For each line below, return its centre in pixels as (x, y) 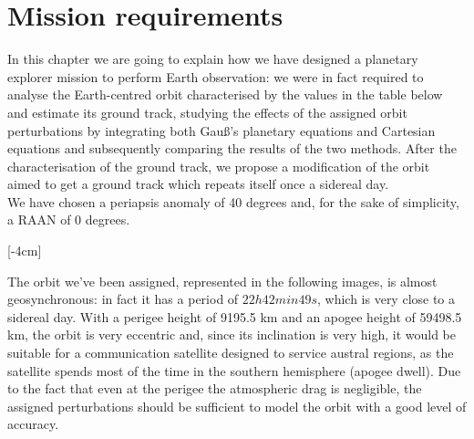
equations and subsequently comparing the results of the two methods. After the (232, 148)
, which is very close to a (386, 299)
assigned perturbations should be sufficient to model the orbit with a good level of (237, 406)
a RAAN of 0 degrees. (69, 219)
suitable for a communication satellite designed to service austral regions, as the (231, 353)
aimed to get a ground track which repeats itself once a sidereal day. (198, 184)
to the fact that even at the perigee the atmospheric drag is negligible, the (215, 388)
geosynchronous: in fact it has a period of (123, 299)
